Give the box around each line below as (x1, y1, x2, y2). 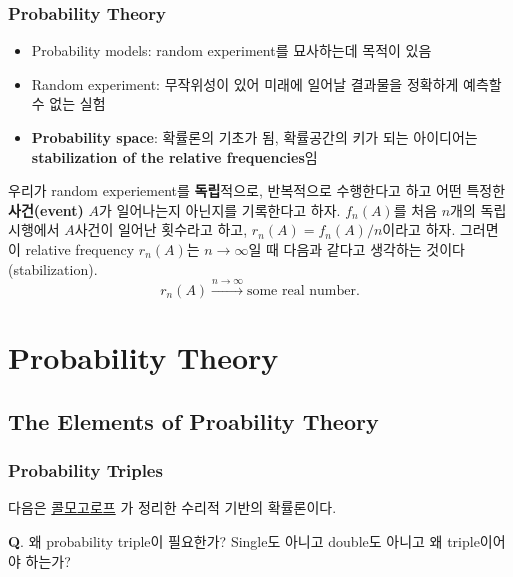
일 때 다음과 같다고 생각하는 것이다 (248, 238, 465, 259)
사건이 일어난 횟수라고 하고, (74, 219, 248, 240)
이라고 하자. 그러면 (382, 219, 499, 240)
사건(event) (8, 199, 84, 220)
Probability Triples (8, 458, 163, 483)
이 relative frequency (8, 238, 135, 259)
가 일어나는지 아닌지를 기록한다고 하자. (99, 199, 341, 220)
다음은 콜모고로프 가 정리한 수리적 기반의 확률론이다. (8, 497, 337, 518)
